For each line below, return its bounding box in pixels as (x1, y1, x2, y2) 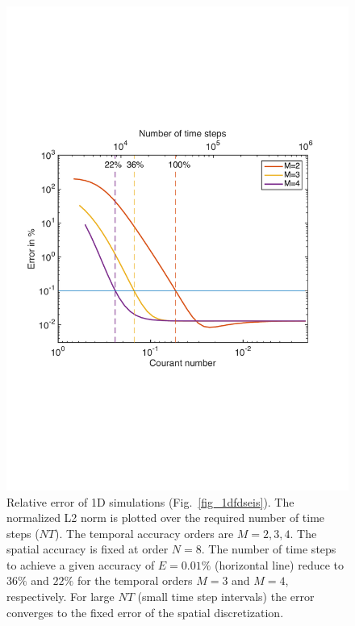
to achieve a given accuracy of (6, 556, 155, 573)
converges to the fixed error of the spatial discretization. (6, 603, 284, 620)
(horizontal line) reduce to (215, 556, 345, 573)
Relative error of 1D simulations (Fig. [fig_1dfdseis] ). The (6, 493, 294, 510)
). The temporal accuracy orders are (55, 524, 234, 541)
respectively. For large (6, 588, 115, 605)
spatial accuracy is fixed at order (6, 540, 169, 557)
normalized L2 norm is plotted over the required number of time (6, 509, 325, 526)
